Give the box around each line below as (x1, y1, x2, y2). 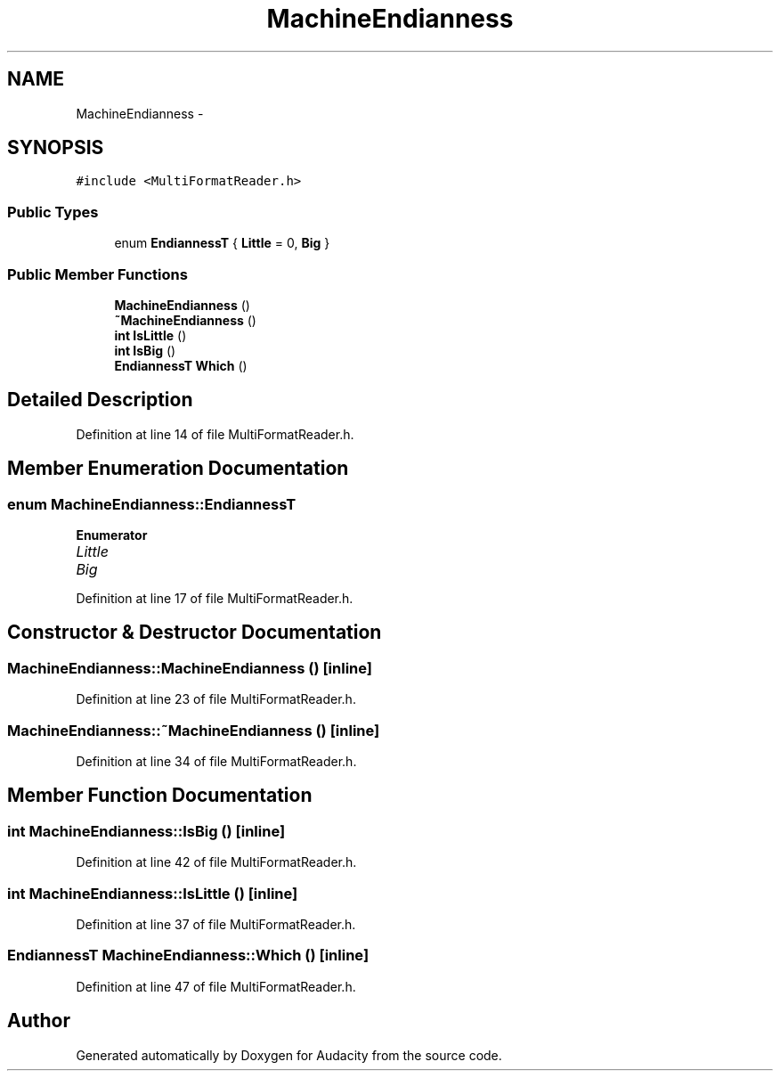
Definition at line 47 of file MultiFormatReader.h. (76, 978, 356, 994)
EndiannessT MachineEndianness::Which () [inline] (7, 946, 370, 965)
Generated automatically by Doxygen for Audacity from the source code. (76, 1047, 502, 1063)
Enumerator (76, 527, 148, 543)
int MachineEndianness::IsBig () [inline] (7, 821, 286, 840)
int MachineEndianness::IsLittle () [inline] (7, 884, 298, 902)
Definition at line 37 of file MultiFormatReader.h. (76, 916, 356, 932)
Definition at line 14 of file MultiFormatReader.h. (76, 426, 354, 442)
